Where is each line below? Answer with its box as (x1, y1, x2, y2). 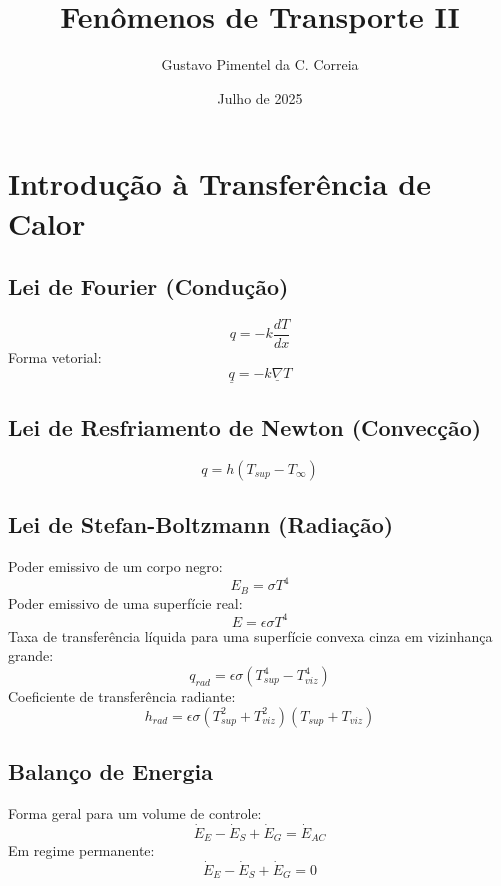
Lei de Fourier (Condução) (8, 271, 289, 302)
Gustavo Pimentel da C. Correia (161, 54, 359, 75)
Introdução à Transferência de (8, 163, 431, 204)
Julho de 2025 (217, 87, 303, 108)
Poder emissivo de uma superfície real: (8, 592, 243, 613)
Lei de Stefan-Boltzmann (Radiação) (8, 509, 394, 540)
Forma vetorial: (8, 346, 102, 367)
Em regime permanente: (8, 840, 155, 861)
